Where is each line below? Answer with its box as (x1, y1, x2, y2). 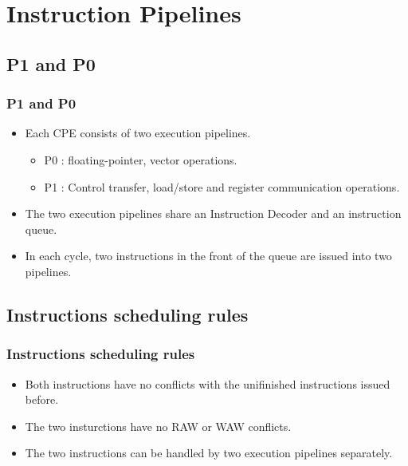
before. (25, 391, 59, 408)
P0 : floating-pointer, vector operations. (44, 151, 237, 168)
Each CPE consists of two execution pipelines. (25, 124, 251, 141)
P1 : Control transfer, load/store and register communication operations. (44, 178, 400, 195)
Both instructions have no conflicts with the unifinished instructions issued (25, 375, 390, 392)
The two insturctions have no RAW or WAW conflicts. (25, 417, 292, 434)
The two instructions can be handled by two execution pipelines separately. (25, 444, 393, 461)
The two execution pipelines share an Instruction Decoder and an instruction (25, 205, 402, 222)
